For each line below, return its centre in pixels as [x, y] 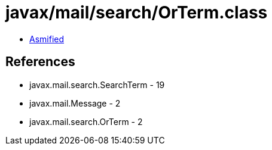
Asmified [47, 39]
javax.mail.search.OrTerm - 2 [86, 121]
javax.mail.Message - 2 [75, 103]
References [40, 62]
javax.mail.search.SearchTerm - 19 [97, 85]
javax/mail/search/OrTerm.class [137, 12]
